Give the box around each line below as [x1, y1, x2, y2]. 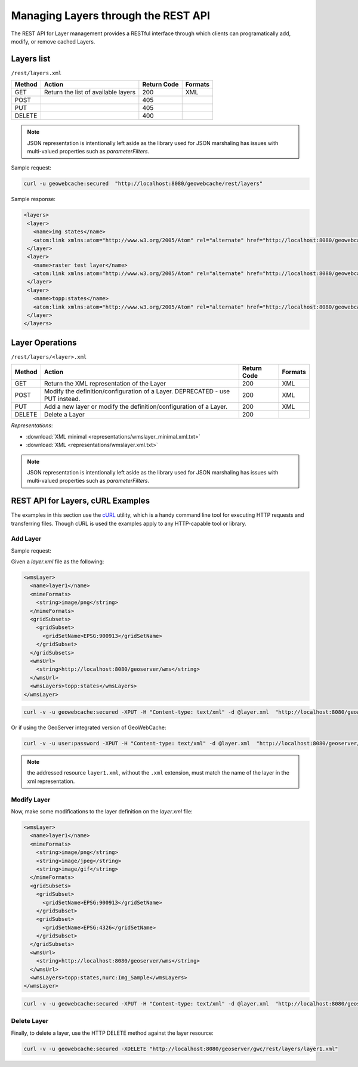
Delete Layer [11, 1017, 49, 1025]
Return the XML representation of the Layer [44, 380, 166, 388]
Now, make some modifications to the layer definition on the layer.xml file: [11, 808, 193, 815]
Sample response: [11, 196, 56, 203]
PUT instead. [44, 394, 81, 403]
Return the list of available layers [44, 88, 136, 97]
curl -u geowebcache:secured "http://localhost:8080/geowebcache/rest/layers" [23, 180, 263, 187]
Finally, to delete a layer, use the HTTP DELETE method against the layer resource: [11, 1029, 214, 1037]
